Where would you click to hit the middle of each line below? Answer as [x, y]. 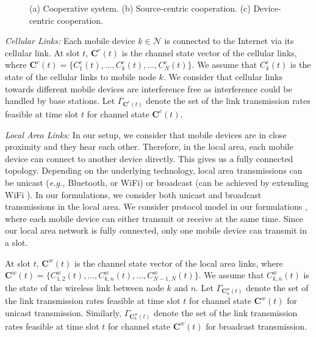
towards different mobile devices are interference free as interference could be [149, 88]
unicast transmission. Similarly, [63, 312]
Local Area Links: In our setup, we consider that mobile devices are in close [146, 134]
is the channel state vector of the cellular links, [209, 52]
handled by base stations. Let [60, 101]
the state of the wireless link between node [84, 287]
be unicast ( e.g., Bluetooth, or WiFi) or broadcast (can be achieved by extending [157, 182]
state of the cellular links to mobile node [81, 76]
